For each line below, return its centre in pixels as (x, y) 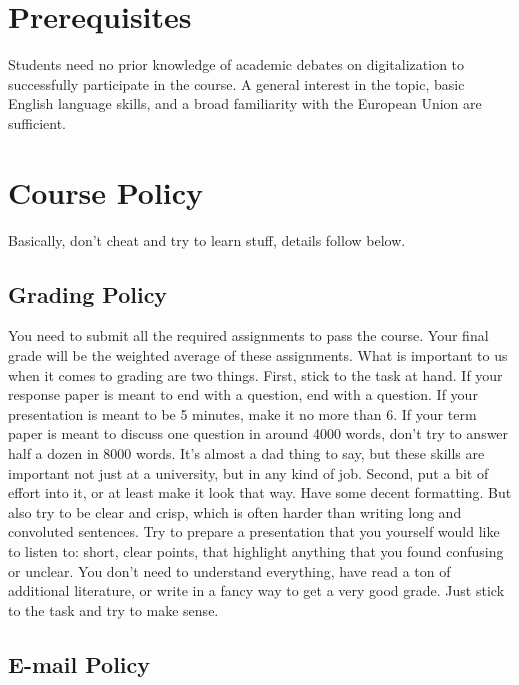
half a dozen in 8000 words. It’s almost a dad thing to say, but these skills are (246, 452)
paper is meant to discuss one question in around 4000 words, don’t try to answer (258, 433)
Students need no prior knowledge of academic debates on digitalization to (236, 64)
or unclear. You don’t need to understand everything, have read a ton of (229, 570)
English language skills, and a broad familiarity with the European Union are (245, 103)
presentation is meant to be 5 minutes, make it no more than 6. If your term (242, 413)
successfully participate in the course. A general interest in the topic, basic (236, 83)
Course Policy (106, 191)
